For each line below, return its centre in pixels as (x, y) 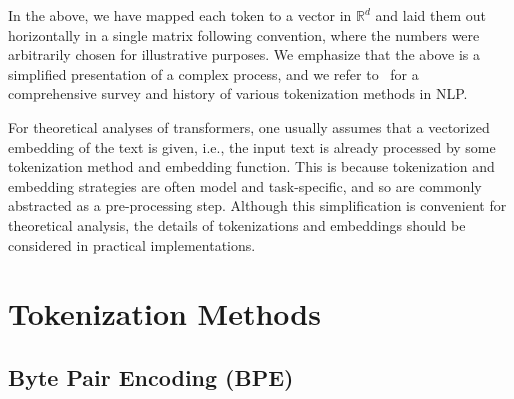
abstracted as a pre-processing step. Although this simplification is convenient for (257, 205)
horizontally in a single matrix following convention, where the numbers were (244, 34)
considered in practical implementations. (132, 244)
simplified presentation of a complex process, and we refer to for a (213, 73)
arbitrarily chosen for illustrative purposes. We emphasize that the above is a (244, 54)
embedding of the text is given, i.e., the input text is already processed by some (252, 146)
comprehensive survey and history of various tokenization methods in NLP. (238, 93)
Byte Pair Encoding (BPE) (151, 376)
